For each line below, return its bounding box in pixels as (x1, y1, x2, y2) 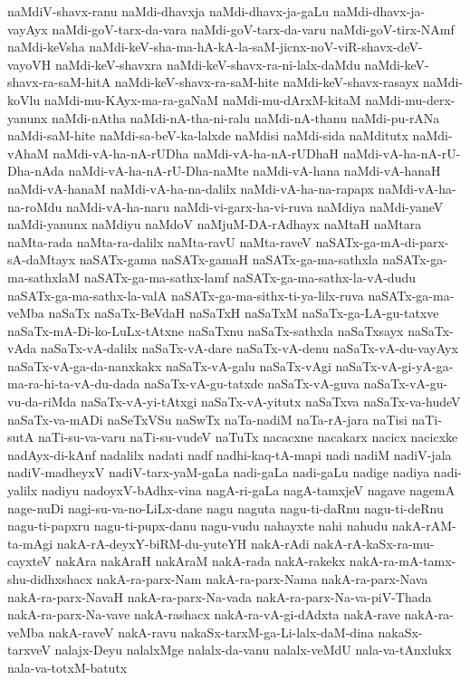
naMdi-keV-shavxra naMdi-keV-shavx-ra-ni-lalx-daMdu (54, 54, 360, 73)
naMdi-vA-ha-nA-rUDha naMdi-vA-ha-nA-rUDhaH (53, 143, 340, 162)
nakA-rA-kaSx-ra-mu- (313, 533, 435, 552)
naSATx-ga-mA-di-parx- (315, 232, 449, 251)
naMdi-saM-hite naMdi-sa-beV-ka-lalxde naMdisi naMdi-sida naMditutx (7, 126, 408, 145)
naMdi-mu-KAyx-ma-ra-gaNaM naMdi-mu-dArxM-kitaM (43, 90, 361, 109)
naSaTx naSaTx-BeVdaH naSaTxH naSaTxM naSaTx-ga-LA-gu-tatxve (48, 303, 439, 322)
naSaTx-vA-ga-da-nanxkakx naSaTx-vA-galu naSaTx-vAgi (7, 356, 331, 375)
